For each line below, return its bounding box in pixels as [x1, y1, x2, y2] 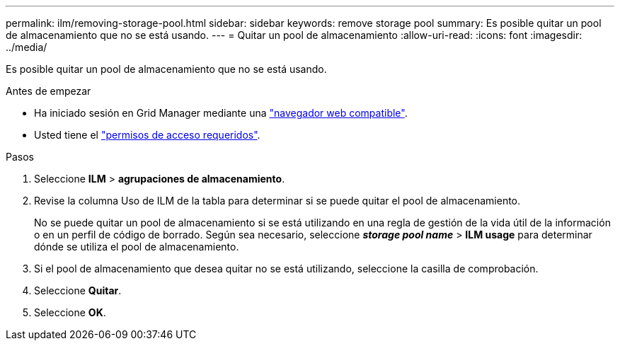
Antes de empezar [6, 85, 91, 97]
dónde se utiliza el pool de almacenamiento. [34, 241, 239, 253]
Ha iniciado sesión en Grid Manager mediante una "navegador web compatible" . [34, 107, 408, 119]
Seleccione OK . [34, 306, 106, 318]
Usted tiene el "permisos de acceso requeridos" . [34, 129, 260, 141]
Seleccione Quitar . [34, 284, 122, 296]
